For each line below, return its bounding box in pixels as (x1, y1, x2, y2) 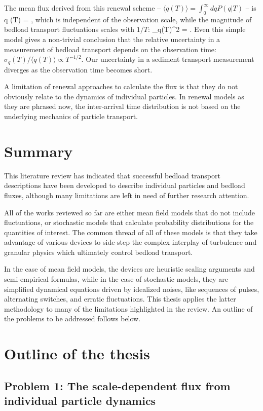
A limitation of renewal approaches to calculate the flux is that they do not (4, 81, 238, 92)
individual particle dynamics (4, 393, 156, 408)
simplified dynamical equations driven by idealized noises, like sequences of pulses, (4, 283, 259, 294)
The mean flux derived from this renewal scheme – (4, 3, 161, 13)
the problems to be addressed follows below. (4, 313, 141, 324)
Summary (4, 140, 73, 161)
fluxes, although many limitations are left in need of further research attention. (4, 190, 249, 200)
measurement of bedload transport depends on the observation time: (4, 44, 216, 54)
